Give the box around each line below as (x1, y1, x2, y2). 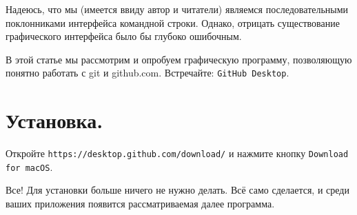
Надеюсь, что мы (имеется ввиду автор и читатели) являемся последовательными (6, 2, 349, 16)
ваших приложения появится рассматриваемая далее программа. (6, 196, 275, 211)
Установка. (6, 106, 103, 134)
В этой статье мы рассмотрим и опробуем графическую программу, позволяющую (6, 52, 352, 66)
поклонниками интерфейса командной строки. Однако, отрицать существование (6, 15, 340, 30)
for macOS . (6, 159, 53, 174)
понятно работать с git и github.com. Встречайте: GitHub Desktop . (6, 65, 289, 80)
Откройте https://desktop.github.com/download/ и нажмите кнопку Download (6, 146, 349, 161)
